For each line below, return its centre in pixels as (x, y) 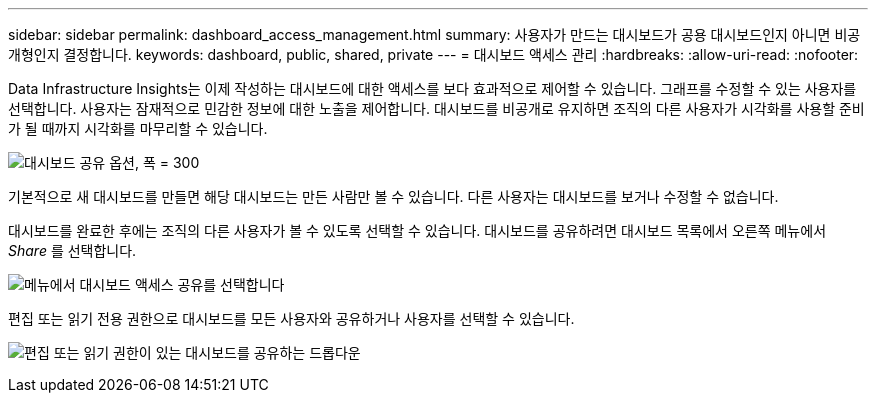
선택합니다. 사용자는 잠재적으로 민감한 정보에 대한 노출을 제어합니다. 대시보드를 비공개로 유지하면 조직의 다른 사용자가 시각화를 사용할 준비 (436, 108)
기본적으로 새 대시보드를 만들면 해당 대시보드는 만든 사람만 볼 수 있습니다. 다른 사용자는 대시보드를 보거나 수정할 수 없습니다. (393, 196)
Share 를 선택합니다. (72, 250)
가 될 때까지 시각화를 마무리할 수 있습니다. (138, 128)
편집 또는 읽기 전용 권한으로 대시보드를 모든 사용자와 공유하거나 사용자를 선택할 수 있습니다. (291, 318)
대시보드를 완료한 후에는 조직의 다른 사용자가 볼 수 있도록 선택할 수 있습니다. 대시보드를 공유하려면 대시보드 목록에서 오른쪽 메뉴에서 (417, 230)
